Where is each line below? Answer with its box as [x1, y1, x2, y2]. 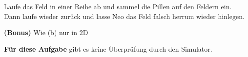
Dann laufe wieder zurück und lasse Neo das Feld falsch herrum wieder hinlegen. [4, 11, 245, 21]
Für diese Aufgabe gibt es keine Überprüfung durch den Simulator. [4, 43, 212, 54]
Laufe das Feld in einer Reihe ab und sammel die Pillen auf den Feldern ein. [4, 1, 232, 11]
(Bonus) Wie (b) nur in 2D [4, 27, 88, 38]
